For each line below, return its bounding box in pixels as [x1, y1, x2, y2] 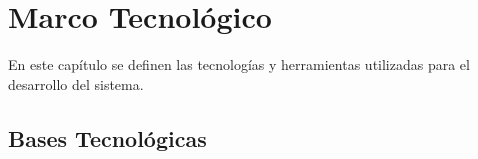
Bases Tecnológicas [8, 122, 207, 153]
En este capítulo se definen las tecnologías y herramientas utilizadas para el [8, 54, 470, 75]
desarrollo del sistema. [8, 73, 144, 94]
